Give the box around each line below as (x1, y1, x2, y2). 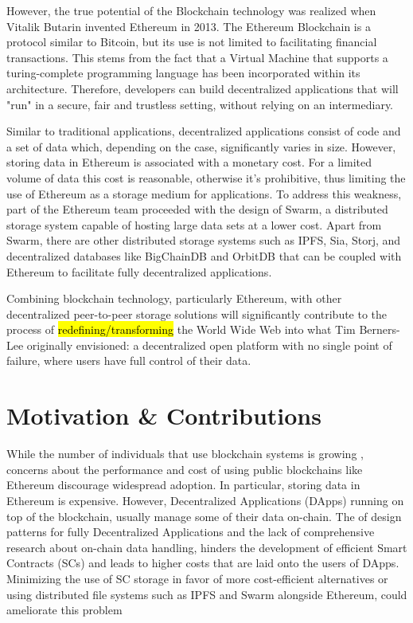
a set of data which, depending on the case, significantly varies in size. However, (6, 138, 396, 155)
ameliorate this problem (6, 601, 123, 618)
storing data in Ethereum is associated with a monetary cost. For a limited (6, 154, 372, 170)
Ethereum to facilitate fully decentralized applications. (6, 263, 272, 280)
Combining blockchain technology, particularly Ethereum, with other (6, 290, 342, 307)
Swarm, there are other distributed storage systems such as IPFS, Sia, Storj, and (6, 232, 401, 249)
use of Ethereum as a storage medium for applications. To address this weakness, (6, 185, 402, 202)
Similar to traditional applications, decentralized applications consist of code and (6, 123, 401, 139)
